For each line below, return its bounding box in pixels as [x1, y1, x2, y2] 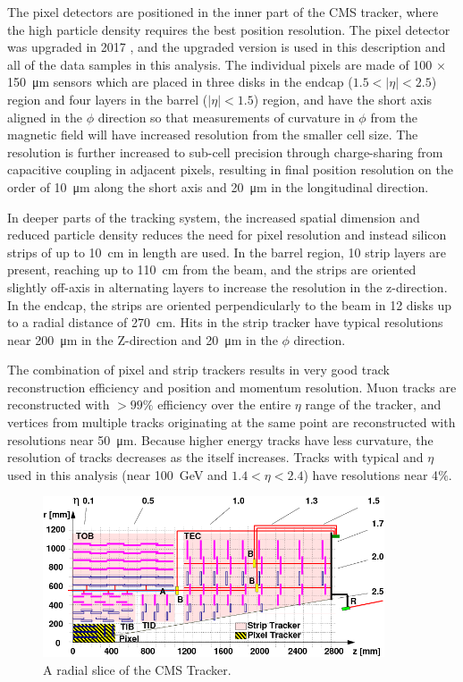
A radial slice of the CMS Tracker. [43, 660, 231, 678]
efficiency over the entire [157, 395, 291, 414]
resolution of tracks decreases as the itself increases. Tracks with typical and [7, 448, 424, 467]
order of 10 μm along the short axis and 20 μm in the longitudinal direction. [7, 177, 429, 196]
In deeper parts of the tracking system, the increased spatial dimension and [7, 207, 420, 226]
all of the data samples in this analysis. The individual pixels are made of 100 [7, 55, 433, 73]
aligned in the [7, 107, 83, 126]
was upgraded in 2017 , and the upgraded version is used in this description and [7, 38, 446, 56]
